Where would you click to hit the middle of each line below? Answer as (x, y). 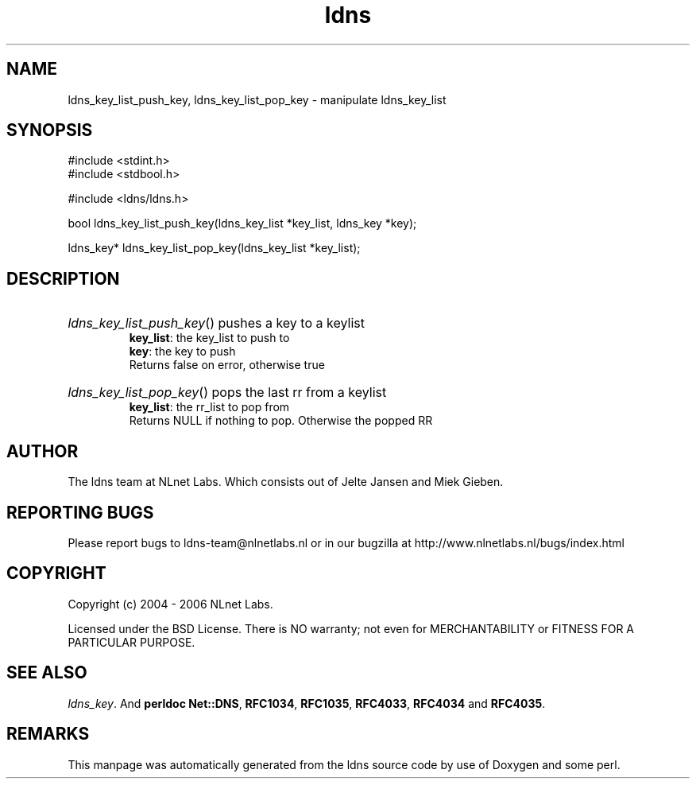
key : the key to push (182, 352)
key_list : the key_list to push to (209, 338)
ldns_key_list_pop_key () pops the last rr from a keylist (227, 392)
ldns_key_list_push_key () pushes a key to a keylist (216, 323)
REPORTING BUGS (80, 512)
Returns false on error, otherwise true (227, 365)
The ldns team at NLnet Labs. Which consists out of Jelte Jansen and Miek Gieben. (286, 482)
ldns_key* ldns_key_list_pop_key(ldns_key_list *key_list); (214, 248)
